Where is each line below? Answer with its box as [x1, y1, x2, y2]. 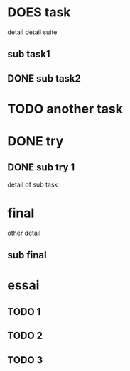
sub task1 [7, 48, 51, 60]
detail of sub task [7, 180, 58, 189]
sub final [7, 249, 48, 261]
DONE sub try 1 [7, 161, 75, 174]
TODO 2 [7, 330, 43, 342]
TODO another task [7, 101, 123, 117]
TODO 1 [7, 306, 41, 318]
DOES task [7, 4, 71, 21]
